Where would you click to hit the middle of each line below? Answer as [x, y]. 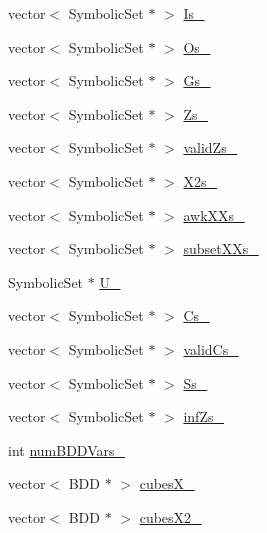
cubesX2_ [170, 516]
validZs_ [210, 147]
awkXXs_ [214, 214]
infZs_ [203, 416]
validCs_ [211, 348]
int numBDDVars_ [66, 449]
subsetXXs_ [221, 248]
